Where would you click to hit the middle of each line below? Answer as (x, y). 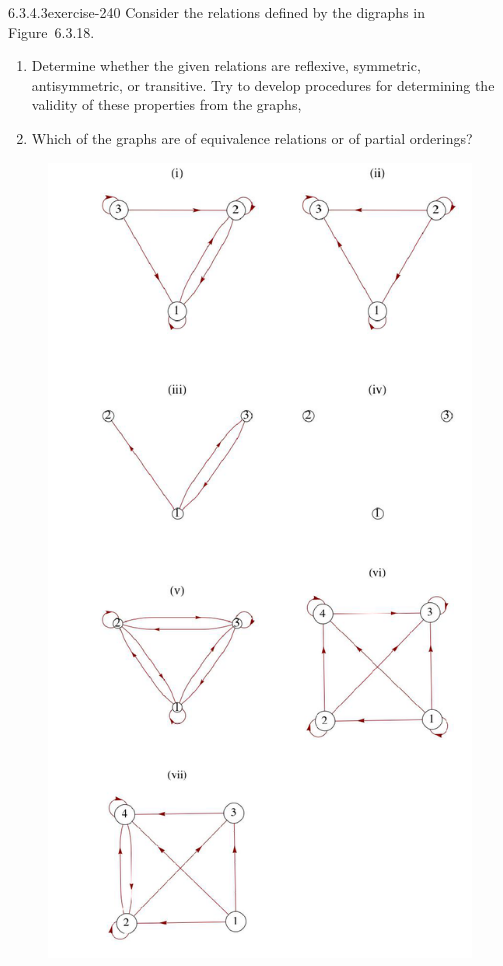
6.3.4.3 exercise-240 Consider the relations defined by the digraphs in (217, 12)
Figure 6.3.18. (51, 31)
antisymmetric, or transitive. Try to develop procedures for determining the (263, 84)
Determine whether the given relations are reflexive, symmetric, (226, 65)
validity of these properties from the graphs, (166, 104)
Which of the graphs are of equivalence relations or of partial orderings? (252, 137)
